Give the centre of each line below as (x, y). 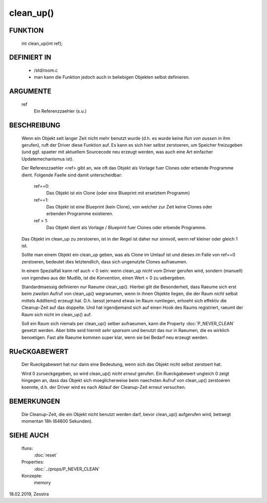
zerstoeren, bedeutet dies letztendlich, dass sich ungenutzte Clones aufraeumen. (104, 261)
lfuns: (27, 448)
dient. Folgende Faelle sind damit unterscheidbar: (72, 175)
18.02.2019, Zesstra (29, 494)
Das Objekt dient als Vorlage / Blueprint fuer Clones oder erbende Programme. (126, 228)
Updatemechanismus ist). (48, 159)
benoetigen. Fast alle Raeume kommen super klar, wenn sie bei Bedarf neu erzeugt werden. (115, 337)
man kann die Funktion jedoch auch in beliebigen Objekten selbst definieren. (112, 77)
